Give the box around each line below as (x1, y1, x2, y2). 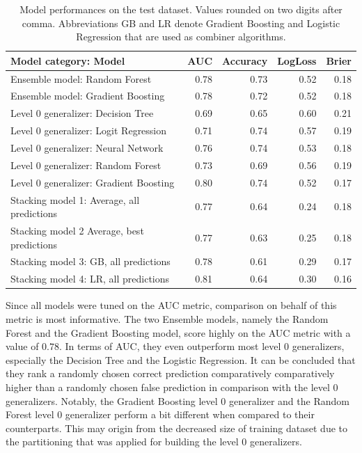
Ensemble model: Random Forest (10, 71, 152, 86)
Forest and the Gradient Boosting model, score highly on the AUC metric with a (6, 325, 351, 340)
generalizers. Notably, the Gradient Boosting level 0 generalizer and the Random (6, 393, 349, 408)
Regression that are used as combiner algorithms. (76, 29, 286, 44)
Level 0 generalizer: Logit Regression (10, 123, 167, 138)
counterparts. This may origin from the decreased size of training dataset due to (6, 420, 347, 435)
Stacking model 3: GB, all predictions (10, 254, 171, 269)
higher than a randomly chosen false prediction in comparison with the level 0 (6, 379, 338, 394)
